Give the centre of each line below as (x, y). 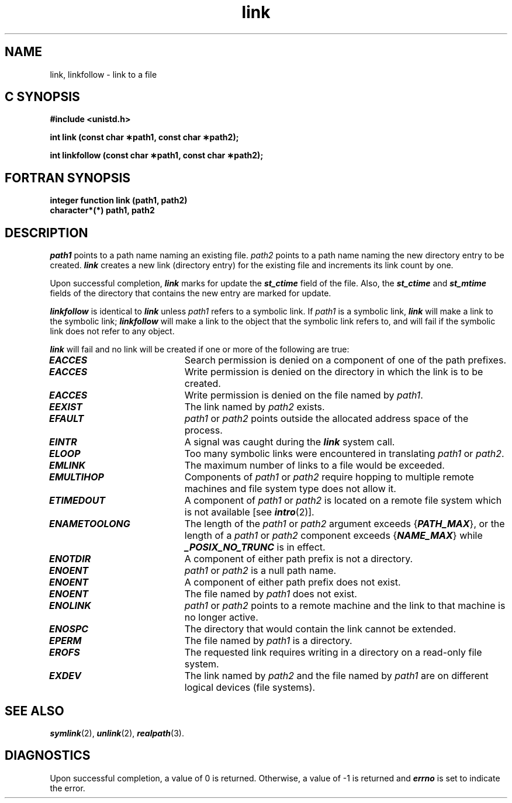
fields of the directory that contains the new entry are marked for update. (191, 293)
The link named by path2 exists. (255, 407)
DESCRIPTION (46, 233)
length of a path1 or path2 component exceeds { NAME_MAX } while (333, 536)
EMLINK (68, 465)
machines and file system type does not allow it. (290, 489)
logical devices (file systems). (250, 688)
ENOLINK (70, 606)
